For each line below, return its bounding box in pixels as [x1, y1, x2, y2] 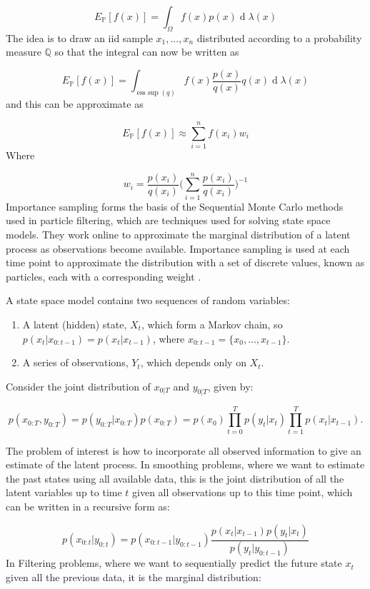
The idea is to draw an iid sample [6, 30, 153, 45]
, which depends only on [140, 355, 246, 370]
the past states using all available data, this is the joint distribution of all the [6, 470, 344, 485]
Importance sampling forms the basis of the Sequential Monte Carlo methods [6, 198, 344, 213]
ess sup [136, 89, 159, 97]
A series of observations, [22, 355, 129, 370]
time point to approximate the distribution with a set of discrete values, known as [6, 255, 365, 270]
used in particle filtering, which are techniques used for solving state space [6, 213, 331, 228]
